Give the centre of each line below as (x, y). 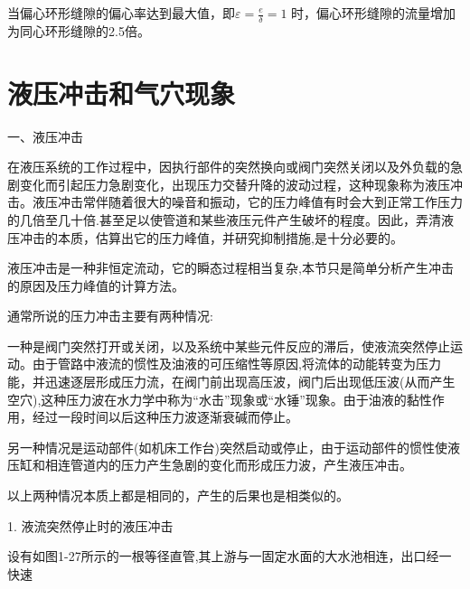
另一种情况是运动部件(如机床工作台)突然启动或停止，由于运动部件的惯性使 (227, 447)
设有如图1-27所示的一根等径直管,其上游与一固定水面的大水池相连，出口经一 (230, 556)
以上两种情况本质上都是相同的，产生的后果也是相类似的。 (178, 496)
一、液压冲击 (45, 136)
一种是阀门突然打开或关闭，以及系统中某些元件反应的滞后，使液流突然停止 (229, 346)
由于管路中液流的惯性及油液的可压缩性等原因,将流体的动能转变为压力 (236, 364)
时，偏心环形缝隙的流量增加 (374, 13)
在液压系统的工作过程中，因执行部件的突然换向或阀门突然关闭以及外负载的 (229, 167)
